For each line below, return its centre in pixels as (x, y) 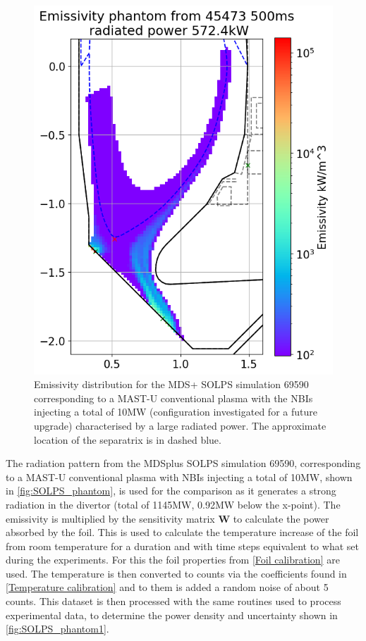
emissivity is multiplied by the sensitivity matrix (110, 518)
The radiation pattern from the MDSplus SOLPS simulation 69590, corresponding (183, 463)
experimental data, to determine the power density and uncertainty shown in (172, 615)
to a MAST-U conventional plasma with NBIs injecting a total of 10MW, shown (179, 477)
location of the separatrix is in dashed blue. (128, 439)
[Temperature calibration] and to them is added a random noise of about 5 (167, 587)
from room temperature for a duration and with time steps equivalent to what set (182, 546)
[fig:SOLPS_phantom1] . (57, 629)
